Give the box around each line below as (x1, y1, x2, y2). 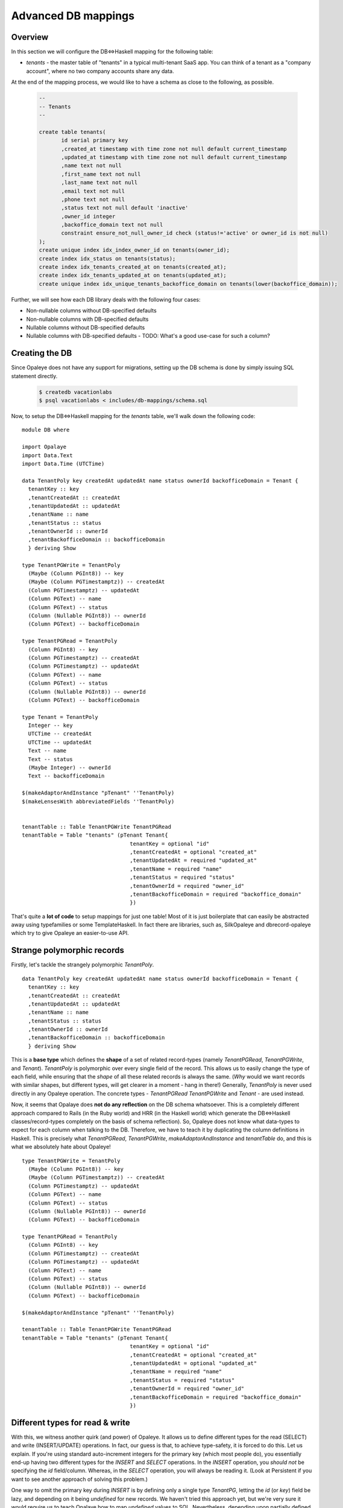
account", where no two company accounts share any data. (26, 67, 174, 75)
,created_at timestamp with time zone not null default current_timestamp (61, 145, 288, 152)
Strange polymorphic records (11, 945, 125, 955)
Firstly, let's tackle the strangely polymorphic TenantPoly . (11, 961, 154, 968)
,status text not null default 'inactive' (61, 204, 189, 211)
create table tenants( (39, 128, 106, 135)
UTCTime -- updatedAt (28, 739, 92, 746)
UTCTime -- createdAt (28, 730, 92, 737)
